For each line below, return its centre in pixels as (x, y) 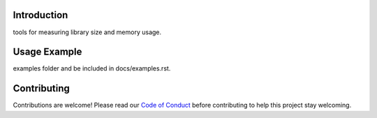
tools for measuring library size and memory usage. (87, 32)
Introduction (40, 15)
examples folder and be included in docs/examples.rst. (92, 68)
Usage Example (47, 52)
